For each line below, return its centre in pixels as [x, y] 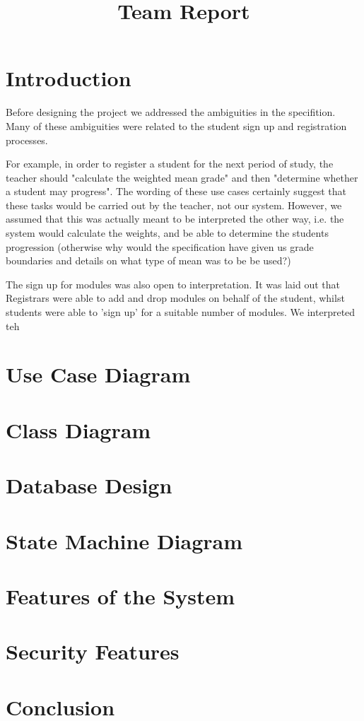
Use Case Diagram [98, 374]
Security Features [93, 651]
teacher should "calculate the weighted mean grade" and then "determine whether [182, 177]
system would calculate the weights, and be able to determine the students [167, 233]
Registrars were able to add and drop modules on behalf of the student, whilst [175, 298]
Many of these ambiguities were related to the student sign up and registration [176, 125]
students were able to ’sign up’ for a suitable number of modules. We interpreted [181, 312]
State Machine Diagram [124, 540]
